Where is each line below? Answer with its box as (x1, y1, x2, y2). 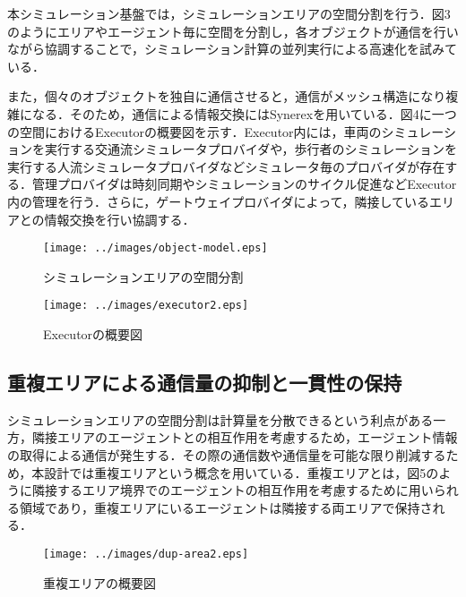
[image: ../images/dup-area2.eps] (43, 547, 249, 560)
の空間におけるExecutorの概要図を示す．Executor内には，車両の (7, 122, 382, 141)
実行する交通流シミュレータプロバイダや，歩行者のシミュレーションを (44, 140, 458, 158)
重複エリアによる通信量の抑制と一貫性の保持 (7, 369, 402, 397)
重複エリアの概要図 (43, 573, 156, 592)
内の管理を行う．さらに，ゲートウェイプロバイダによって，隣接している (7, 192, 430, 210)
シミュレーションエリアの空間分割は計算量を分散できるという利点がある (7, 410, 434, 429)
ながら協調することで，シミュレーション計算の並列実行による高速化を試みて (7, 39, 458, 58)
